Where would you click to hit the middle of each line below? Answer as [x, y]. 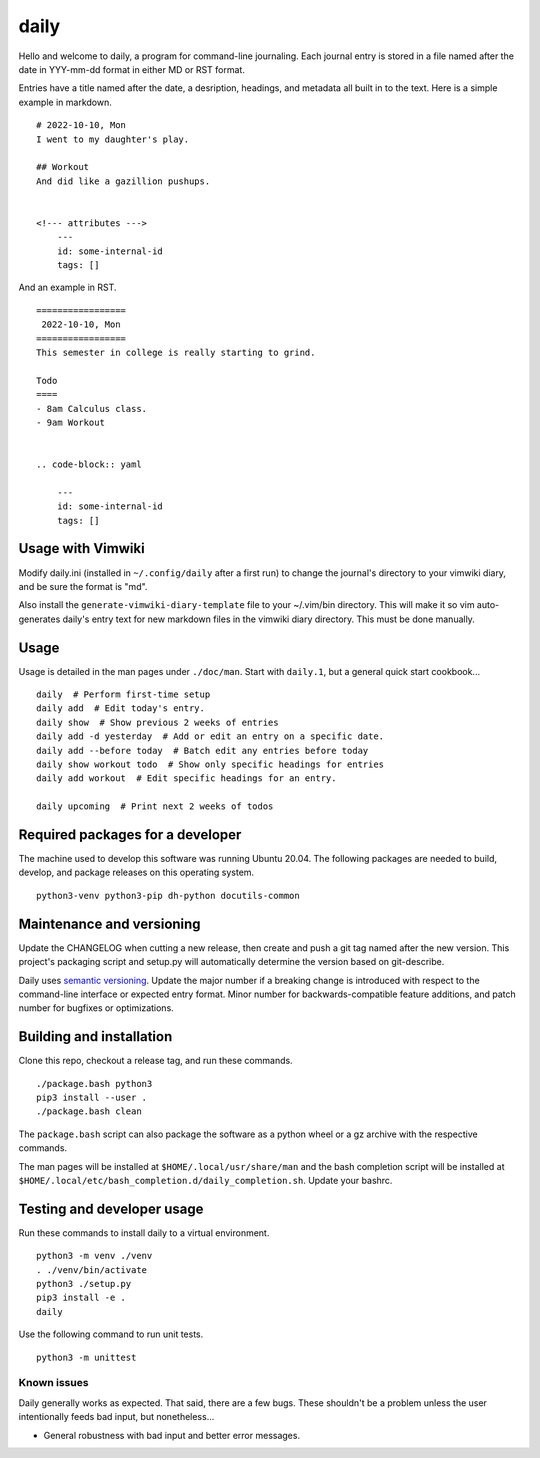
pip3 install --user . [92, 1097]
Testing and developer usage [111, 1208]
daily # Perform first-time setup [123, 694]
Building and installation [95, 1036]
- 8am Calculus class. [92, 408]
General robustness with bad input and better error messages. [171, 1435]
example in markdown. [65, 102]
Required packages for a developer [130, 834]
